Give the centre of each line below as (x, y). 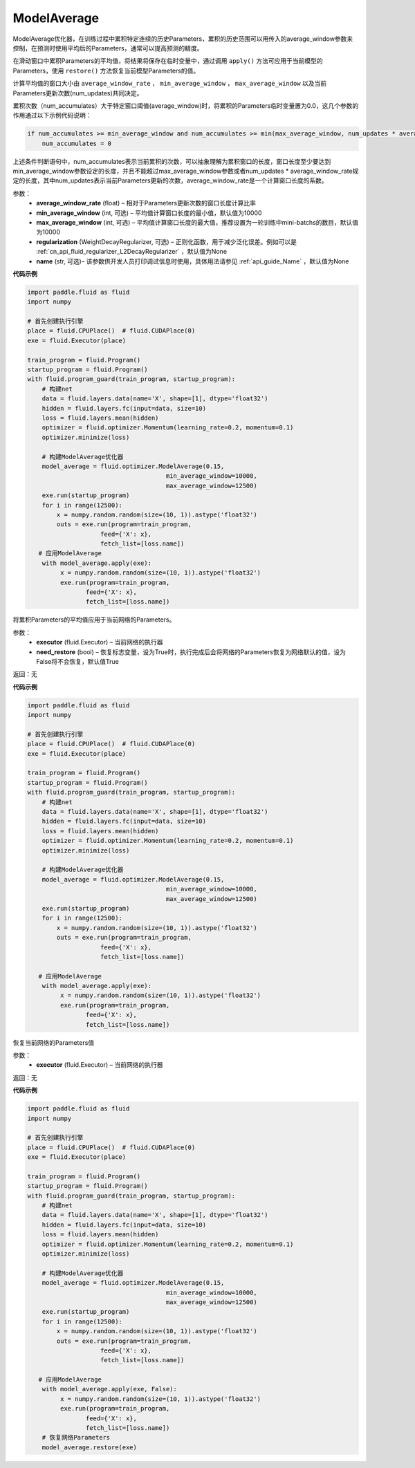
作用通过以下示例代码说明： (52, 115)
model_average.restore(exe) (90, 1447)
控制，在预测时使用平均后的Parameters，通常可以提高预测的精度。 (108, 48)
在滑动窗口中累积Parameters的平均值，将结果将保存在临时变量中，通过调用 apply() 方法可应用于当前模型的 (168, 61)
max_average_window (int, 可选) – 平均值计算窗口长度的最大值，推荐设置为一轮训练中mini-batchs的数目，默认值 (197, 222)
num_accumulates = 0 (77, 143)
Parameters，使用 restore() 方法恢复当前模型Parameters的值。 (106, 71)
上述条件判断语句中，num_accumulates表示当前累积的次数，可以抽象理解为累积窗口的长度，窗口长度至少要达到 (172, 161)
